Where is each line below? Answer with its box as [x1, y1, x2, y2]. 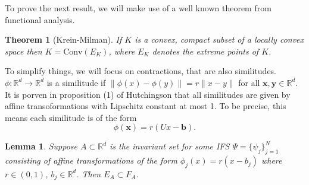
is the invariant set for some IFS [110, 140, 230, 152]
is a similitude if [46, 76, 106, 88]
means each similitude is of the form [5, 111, 137, 123]
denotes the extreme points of [152, 44, 259, 57]
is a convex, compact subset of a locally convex [135, 33, 304, 46]
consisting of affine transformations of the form [5, 154, 177, 167]
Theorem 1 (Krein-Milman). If [5, 33, 122, 46]
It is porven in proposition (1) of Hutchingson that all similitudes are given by [5, 88, 291, 100]
